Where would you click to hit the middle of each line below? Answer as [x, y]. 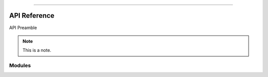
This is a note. [37, 50]
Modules [20, 66]
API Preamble [23, 28]
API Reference [32, 16]
